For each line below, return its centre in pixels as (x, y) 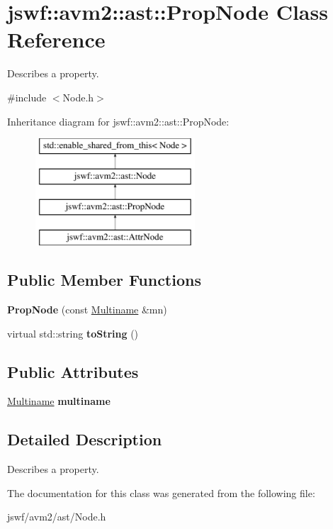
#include (27, 97)
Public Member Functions (104, 280)
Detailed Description (85, 439)
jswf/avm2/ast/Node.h (57, 517)
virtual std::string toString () (73, 333)
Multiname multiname (59, 401)
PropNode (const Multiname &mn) (87, 310)
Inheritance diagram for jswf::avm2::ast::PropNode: (118, 121)
